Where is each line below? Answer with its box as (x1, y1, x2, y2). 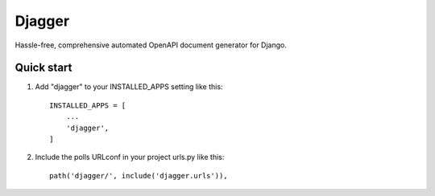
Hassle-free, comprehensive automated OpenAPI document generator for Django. (14, 40, 288, 50)
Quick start (14, 61, 72, 75)
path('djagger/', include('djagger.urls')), (49, 171, 229, 180)
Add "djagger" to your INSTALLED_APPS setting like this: (35, 82, 223, 92)
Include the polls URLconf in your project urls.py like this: (35, 153, 225, 162)
